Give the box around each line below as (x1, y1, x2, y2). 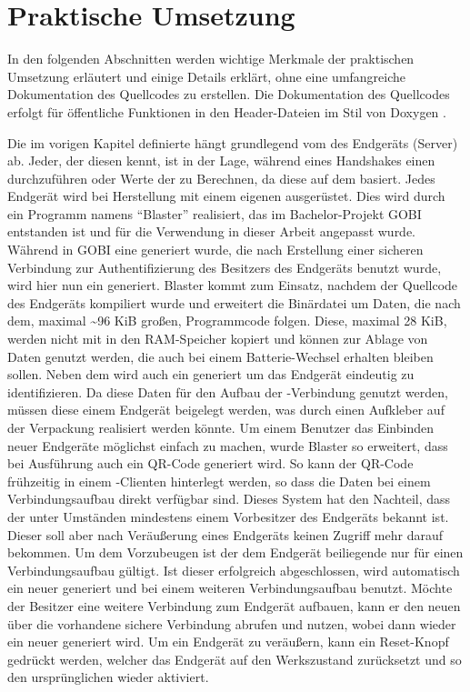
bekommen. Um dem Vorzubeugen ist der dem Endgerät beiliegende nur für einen (7, 543, 464, 562)
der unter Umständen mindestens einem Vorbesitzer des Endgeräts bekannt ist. (7, 506, 449, 526)
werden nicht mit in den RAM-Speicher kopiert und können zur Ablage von (7, 329, 428, 348)
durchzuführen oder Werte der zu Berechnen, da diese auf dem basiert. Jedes (7, 168, 435, 187)
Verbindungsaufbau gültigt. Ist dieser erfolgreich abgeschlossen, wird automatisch (7, 560, 460, 579)
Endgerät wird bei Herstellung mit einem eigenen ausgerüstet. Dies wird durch (7, 186, 445, 206)
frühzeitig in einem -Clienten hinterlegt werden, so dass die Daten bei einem (7, 471, 431, 490)
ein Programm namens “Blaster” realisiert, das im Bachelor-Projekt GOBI (7, 204, 422, 223)
